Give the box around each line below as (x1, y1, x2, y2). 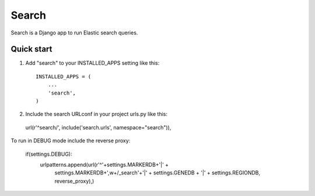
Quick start (10, 44, 52, 54)
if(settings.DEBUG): (25, 150, 72, 157)
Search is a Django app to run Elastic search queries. (10, 29, 138, 36)
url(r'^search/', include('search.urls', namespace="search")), (25, 124, 171, 131)
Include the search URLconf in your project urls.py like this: (25, 111, 168, 118)
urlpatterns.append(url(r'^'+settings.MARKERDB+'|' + (40, 161, 169, 168)
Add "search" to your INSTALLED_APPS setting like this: (25, 60, 160, 66)
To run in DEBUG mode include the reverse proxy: (10, 137, 131, 144)
